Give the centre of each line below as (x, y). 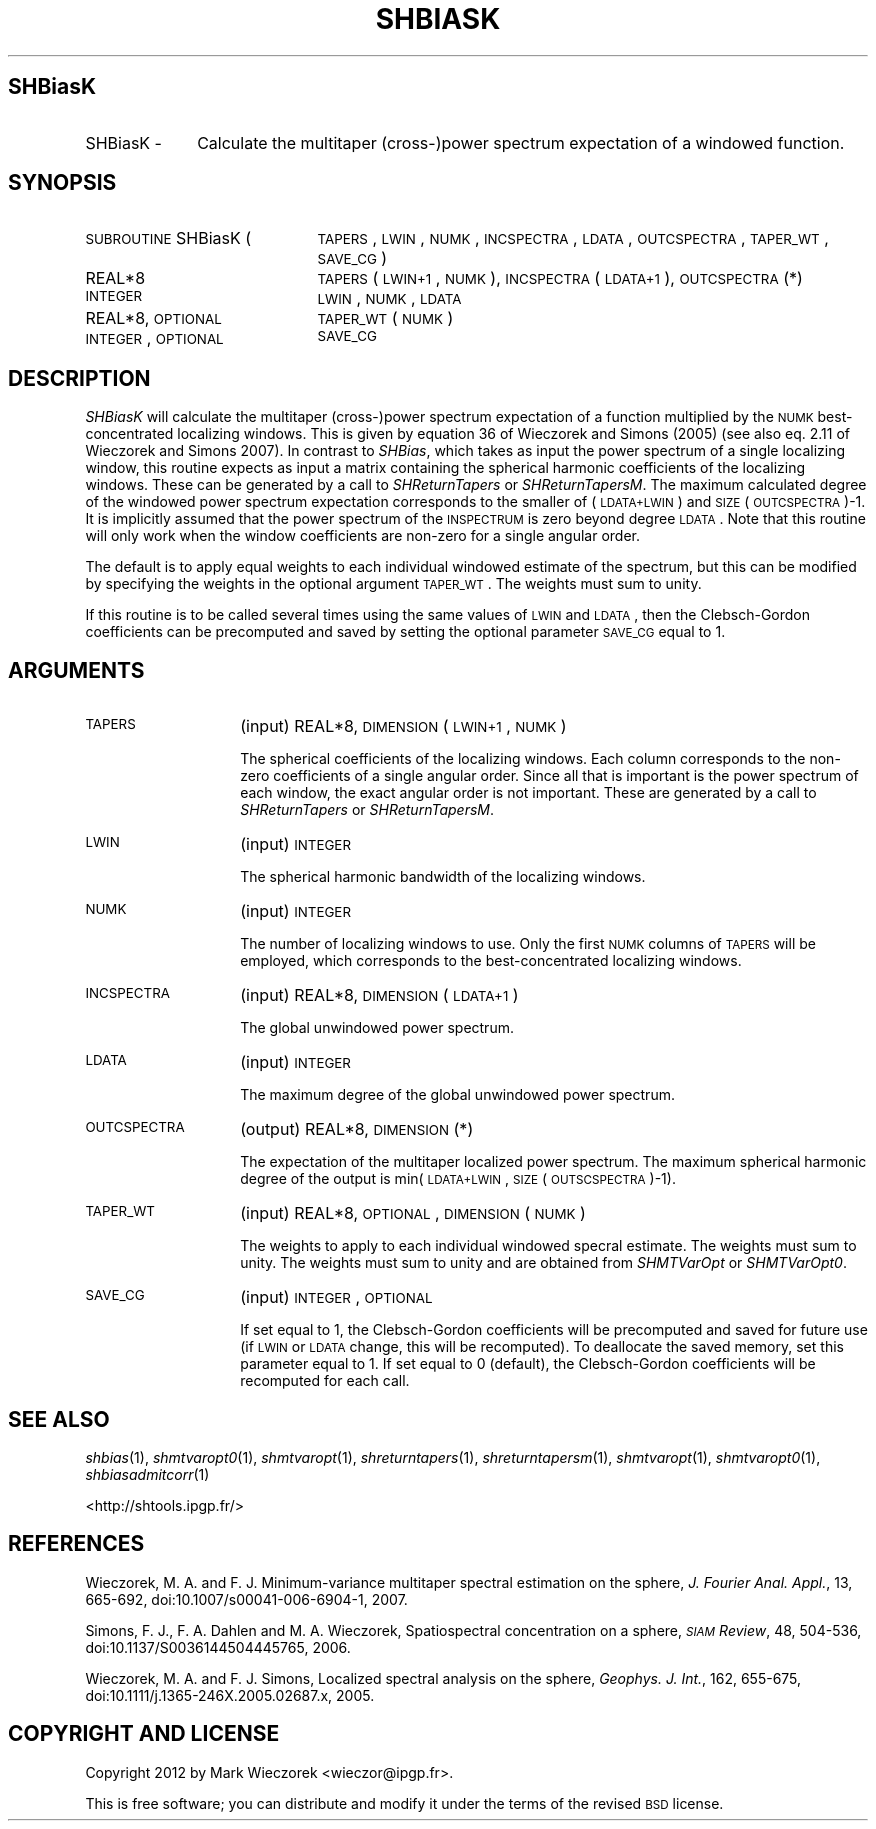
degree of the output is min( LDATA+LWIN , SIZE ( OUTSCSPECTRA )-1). (458, 1179)
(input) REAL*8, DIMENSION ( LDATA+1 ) (379, 995)
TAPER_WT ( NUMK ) (385, 318)
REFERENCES (76, 1544)
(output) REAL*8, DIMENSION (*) (357, 1129)
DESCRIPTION (79, 378)
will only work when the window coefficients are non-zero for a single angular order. (363, 536)
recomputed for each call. (325, 1381)
